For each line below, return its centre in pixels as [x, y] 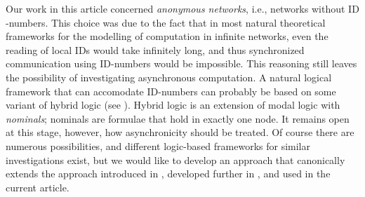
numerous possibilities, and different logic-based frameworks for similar [158, 145]
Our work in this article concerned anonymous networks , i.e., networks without [175, 8]
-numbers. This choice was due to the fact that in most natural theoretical [166, 22]
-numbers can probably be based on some [247, 91]
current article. [38, 187]
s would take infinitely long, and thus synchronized [195, 49]
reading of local [39, 49]
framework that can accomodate [75, 91]
